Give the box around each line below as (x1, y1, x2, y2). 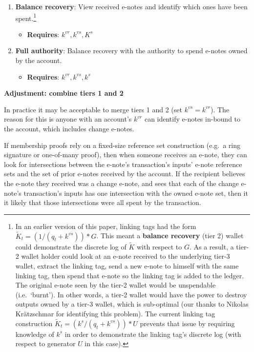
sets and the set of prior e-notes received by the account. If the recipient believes (4, 168, 245, 179)
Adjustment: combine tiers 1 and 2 (4, 88, 124, 98)
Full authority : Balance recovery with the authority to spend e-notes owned (15, 45, 248, 56)
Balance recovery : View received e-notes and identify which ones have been (15, 1, 248, 11)
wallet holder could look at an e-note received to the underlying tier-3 (21, 251, 230, 261)
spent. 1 (15, 11, 37, 23)
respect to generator (15, 338, 76, 349)
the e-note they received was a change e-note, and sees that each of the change (4, 178, 239, 188)
